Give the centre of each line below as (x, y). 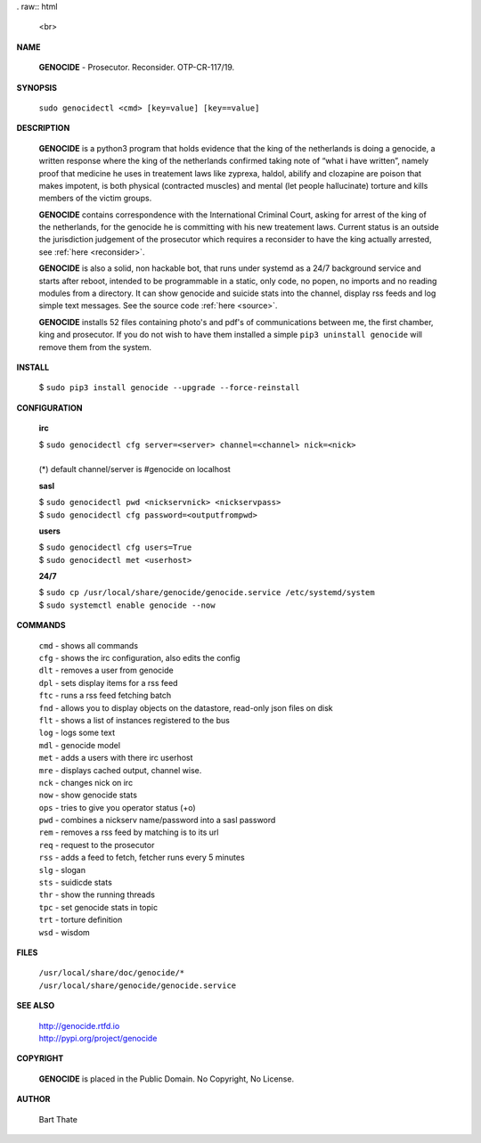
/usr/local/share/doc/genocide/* (112, 973)
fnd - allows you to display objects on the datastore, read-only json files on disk (186, 707)
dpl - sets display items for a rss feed (108, 682)
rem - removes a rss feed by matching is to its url (129, 832)
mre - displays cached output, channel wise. (120, 770)
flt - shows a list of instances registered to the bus (135, 720)
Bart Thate (58, 1119)
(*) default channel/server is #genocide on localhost (135, 469)
